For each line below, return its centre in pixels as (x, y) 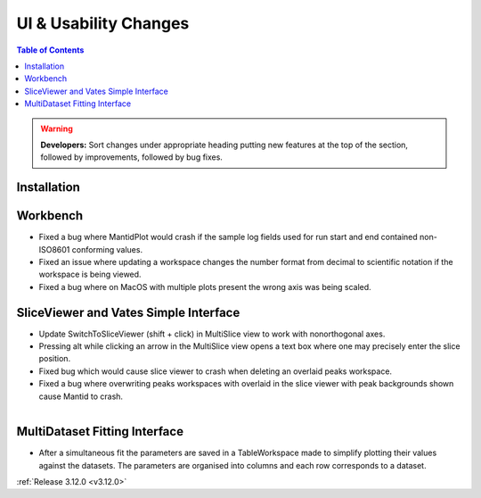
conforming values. (107, 249)
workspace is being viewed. (90, 274)
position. (55, 359)
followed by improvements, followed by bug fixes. (131, 157)
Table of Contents (50, 50)
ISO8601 (54, 249)
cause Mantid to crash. (81, 396)
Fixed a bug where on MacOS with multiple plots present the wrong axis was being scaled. (205, 286)
